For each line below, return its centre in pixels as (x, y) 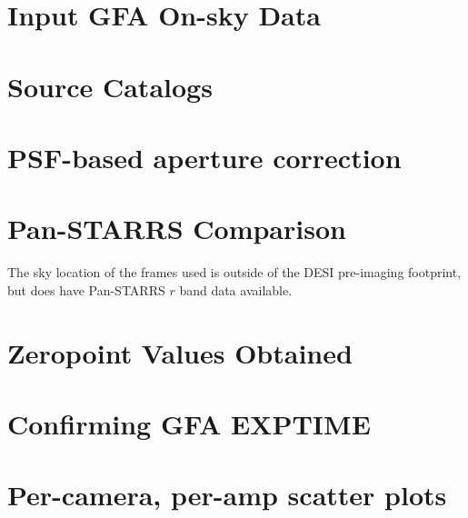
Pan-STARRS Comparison (177, 229)
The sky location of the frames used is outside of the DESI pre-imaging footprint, (234, 272)
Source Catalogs (110, 86)
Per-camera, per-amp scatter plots (227, 495)
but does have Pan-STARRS (86, 289)
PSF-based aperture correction (204, 157)
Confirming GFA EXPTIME (189, 423)
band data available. (236, 289)
